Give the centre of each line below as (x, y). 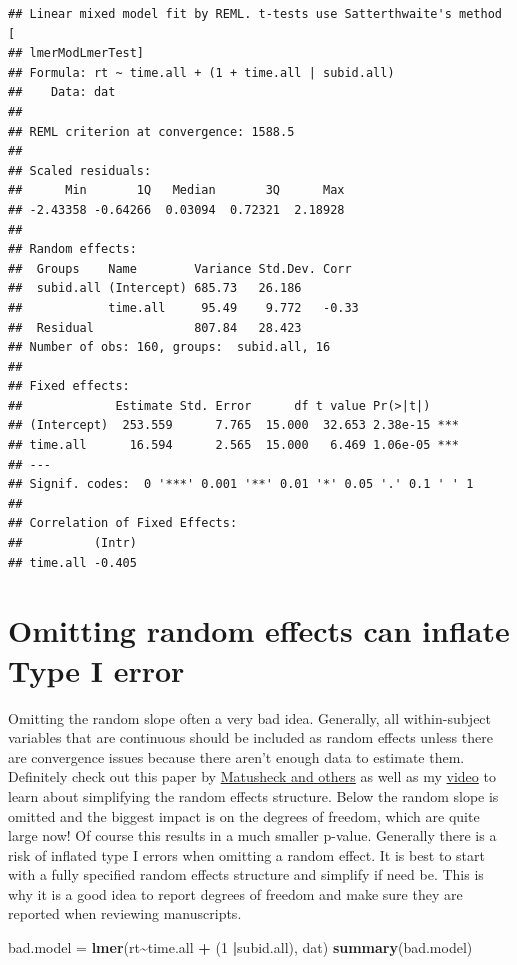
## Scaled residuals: (80, 170)
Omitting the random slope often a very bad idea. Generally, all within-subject (250, 717)
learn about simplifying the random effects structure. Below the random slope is (253, 795)
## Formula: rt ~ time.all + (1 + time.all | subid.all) (201, 72)
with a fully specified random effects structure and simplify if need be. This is (246, 874)
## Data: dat (62, 92)
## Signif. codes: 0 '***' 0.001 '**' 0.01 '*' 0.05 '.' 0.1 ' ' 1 (241, 484)
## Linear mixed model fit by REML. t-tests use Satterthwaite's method (255, 14)
